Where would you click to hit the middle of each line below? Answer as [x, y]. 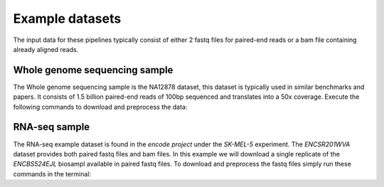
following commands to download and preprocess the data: [100, 107]
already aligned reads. [46, 49]
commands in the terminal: [52, 173]
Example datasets [67, 18]
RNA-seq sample [52, 127]
